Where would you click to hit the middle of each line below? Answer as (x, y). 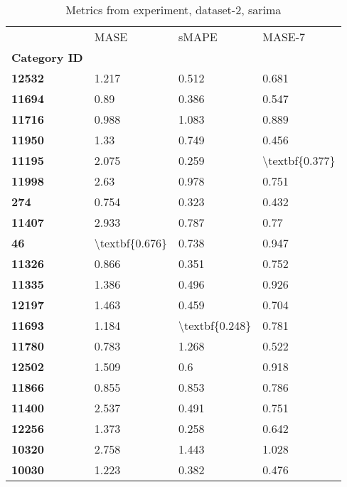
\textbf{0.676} (130, 243)
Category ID (47, 57)
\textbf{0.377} (299, 160)
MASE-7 (284, 37)
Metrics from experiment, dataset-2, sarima (173, 10)
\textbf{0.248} (215, 325)
